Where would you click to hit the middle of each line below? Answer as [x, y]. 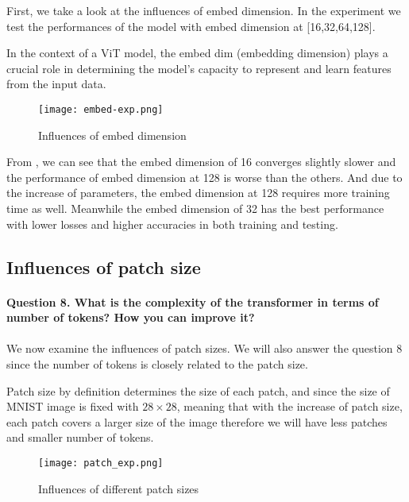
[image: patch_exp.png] [101, 463]
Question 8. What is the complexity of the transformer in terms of [193, 301]
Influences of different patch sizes [119, 488]
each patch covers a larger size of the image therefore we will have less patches [197, 421]
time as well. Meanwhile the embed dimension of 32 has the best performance [195, 208]
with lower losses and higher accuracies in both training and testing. [172, 224]
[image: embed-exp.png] [101, 109]
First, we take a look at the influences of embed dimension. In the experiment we [204, 10]
